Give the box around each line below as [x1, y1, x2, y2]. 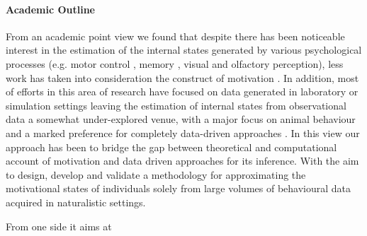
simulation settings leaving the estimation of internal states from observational [6, 98, 346, 112]
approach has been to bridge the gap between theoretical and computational [6, 139, 337, 154]
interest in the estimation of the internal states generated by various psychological [6, 42, 362, 57]
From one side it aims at [6, 218, 112, 233]
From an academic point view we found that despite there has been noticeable [6, 28, 345, 43]
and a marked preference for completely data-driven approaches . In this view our [6, 125, 360, 140]
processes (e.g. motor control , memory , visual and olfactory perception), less [6, 56, 344, 71]
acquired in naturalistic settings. [6, 194, 146, 209]
